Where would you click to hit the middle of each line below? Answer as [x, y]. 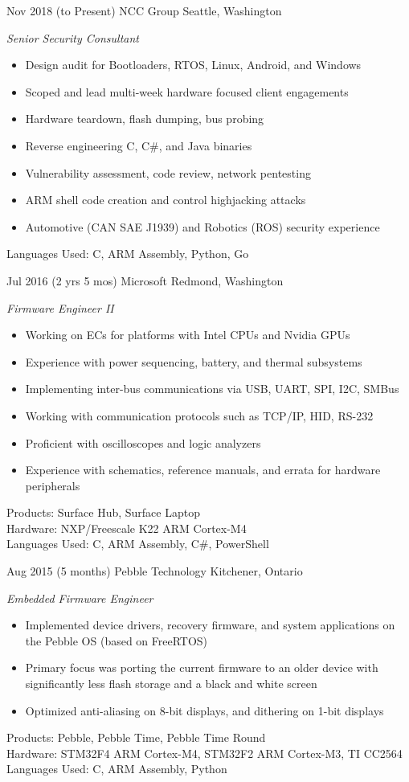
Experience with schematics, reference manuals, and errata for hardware [203, 470]
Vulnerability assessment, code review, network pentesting [168, 172]
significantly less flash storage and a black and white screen [171, 684]
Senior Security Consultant [73, 37]
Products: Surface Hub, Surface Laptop [103, 512]
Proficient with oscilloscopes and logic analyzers [143, 442]
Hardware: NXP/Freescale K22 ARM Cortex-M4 [127, 528]
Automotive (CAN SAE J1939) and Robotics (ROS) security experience [202, 226]
